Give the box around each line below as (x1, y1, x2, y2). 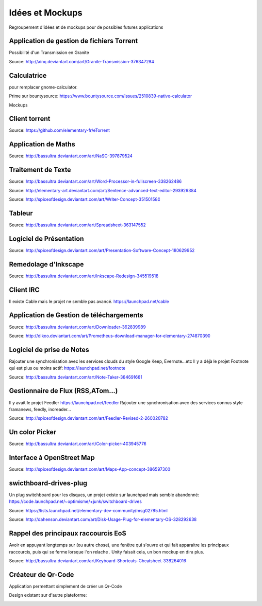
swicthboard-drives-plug (9, 479, 87, 487)
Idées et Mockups (9, 7, 82, 18)
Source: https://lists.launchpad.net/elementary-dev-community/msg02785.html (9, 507, 168, 513)
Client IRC (9, 285, 40, 294)
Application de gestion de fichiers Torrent (9, 37, 138, 45)
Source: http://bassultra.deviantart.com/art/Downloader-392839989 (9, 324, 146, 330)
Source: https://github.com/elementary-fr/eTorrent (9, 127, 110, 133)
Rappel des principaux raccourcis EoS (9, 529, 126, 537)
